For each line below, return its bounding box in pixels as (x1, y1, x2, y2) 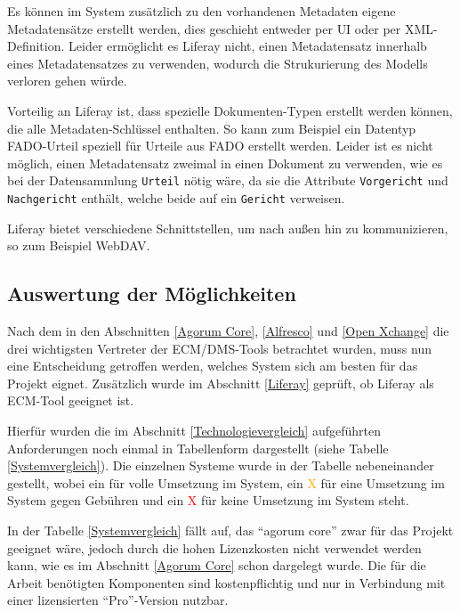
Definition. (7, 37, 65, 55)
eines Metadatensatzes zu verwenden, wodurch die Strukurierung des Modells (7, 53, 428, 72)
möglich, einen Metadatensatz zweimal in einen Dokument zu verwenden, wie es (7, 153, 443, 172)
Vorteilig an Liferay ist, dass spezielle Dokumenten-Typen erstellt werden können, (7, 101, 453, 119)
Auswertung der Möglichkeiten (7, 280, 296, 307)
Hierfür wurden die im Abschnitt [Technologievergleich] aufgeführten (7, 421, 381, 440)
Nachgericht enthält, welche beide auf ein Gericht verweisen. (7, 189, 345, 207)
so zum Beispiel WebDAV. (7, 236, 150, 255)
